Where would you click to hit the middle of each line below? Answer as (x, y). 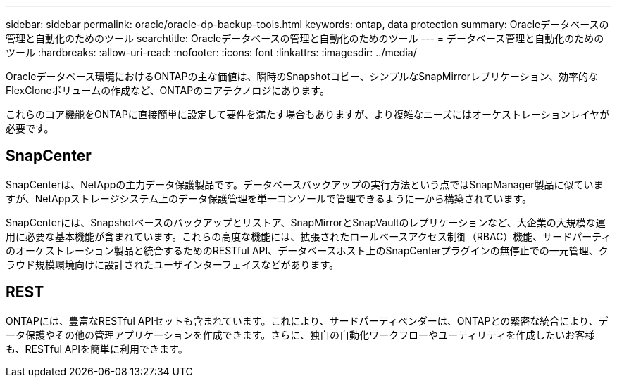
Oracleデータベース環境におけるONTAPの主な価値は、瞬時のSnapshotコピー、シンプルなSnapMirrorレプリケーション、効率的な (302, 76)
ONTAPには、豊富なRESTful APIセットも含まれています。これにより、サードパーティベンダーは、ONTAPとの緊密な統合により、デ (307, 320)
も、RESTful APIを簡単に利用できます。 (97, 349)
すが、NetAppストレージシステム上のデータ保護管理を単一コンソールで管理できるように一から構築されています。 (269, 198)
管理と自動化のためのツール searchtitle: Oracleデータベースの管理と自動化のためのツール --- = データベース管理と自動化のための (305, 38)
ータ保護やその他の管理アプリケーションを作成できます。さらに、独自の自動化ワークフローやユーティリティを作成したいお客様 (300, 335)
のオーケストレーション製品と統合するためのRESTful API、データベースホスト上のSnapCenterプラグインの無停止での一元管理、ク (307, 250)
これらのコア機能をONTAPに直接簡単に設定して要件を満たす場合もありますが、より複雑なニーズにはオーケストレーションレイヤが (308, 114)
